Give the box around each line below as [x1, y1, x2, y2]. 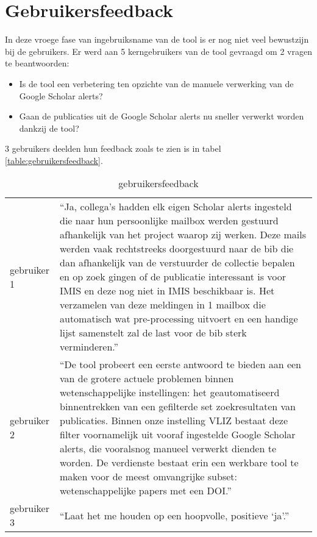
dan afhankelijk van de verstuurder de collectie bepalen [60, 255, 295, 270]
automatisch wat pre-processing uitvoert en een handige [60, 311, 298, 326]
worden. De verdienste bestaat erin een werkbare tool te [60, 455, 299, 470]
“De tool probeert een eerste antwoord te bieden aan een [60, 357, 302, 372]
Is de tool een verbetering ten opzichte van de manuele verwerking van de [19, 77, 294, 90]
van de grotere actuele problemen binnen [60, 371, 234, 386]
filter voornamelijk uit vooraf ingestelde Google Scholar [60, 427, 296, 442]
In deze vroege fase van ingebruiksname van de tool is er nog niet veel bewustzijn [5, 33, 309, 46]
